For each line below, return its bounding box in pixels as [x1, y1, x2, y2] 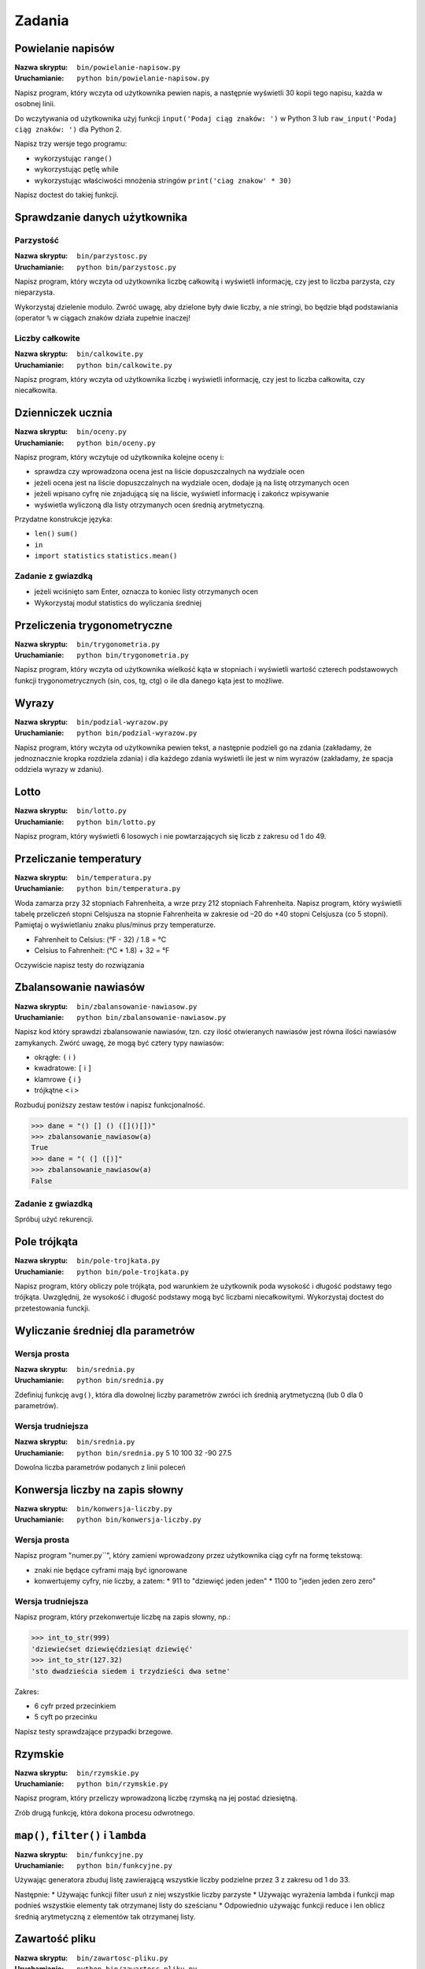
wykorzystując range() [34, 154, 113, 163]
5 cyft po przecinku [34, 1712, 98, 1722]
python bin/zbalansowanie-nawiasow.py [76, 1013, 227, 1022]
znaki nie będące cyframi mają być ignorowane [34, 1565, 188, 1574]
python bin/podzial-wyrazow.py [76, 729, 198, 738]
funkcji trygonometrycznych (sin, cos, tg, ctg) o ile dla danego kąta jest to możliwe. [14, 676, 284, 685]
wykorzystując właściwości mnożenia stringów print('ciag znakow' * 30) [34, 176, 293, 185]
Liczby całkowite [14, 332, 80, 343]
